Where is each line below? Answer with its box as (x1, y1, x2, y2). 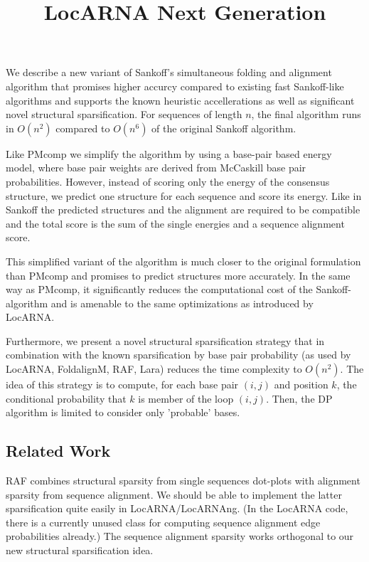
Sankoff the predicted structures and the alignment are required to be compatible (6, 202, 360, 217)
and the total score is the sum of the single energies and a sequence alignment (6, 216, 345, 230)
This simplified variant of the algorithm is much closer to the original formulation (6, 253, 361, 268)
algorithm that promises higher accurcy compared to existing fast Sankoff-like (6, 78, 344, 93)
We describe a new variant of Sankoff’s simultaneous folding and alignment (6, 65, 332, 80)
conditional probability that (6, 391, 127, 405)
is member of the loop (138, 391, 234, 405)
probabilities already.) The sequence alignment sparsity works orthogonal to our (6, 529, 354, 544)
